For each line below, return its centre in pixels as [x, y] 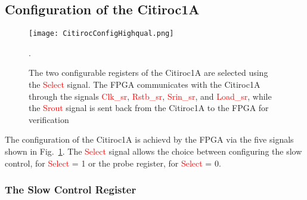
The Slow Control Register [71, 190]
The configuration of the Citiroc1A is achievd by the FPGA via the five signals [149, 139]
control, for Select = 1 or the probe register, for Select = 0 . [113, 163]
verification [49, 119]
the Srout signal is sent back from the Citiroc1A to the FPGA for [149, 108]
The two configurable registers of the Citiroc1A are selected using [148, 73]
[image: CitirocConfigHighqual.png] [101, 34]
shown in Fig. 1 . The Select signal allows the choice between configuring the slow [153, 151]
